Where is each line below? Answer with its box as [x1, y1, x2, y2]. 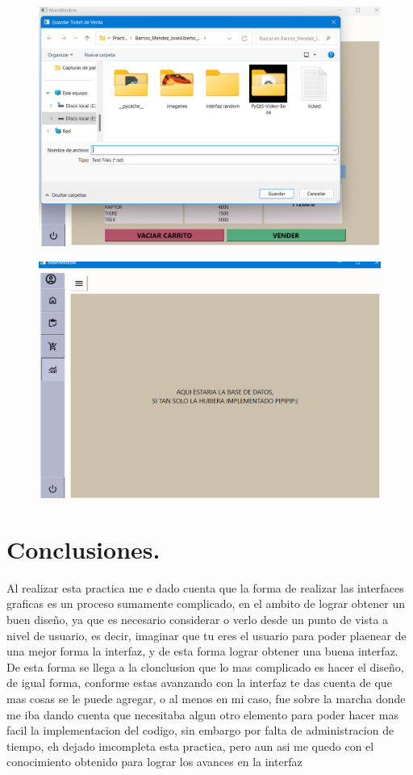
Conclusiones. [6, 532, 161, 565]
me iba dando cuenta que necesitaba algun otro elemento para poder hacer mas [6, 706, 399, 723]
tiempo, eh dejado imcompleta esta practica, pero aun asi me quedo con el [6, 737, 374, 754]
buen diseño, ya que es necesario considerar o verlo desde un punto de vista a [6, 610, 389, 627]
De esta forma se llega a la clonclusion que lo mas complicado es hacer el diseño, [6, 658, 404, 675]
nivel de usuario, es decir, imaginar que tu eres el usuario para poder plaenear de [6, 626, 407, 643]
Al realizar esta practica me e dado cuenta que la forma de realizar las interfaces [6, 579, 404, 596]
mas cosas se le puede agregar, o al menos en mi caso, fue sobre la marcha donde [6, 689, 406, 706]
